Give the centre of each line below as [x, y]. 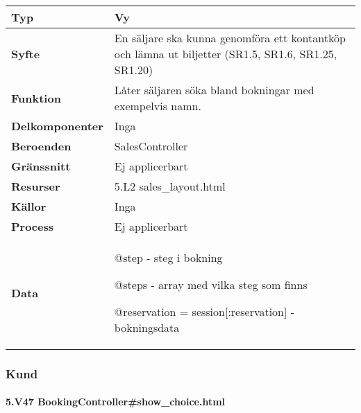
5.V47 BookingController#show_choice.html [116, 402]
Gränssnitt [41, 166]
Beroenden [41, 146]
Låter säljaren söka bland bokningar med [214, 90]
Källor [29, 206]
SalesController [151, 146]
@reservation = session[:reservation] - [204, 311]
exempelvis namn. [158, 106]
